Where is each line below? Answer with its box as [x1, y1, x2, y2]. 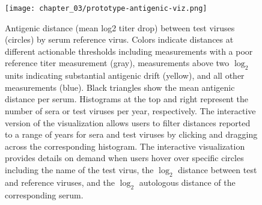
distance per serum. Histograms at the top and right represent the [5, 93, 249, 105]
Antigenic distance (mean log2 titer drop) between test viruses [5, 21, 235, 34]
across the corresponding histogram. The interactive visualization [5, 139, 245, 152]
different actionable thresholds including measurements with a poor [5, 44, 253, 57]
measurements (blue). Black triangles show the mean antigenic [5, 81, 235, 93]
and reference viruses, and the [5, 176, 115, 188]
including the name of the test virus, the [5, 163, 154, 176]
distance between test [178, 163, 257, 176]
